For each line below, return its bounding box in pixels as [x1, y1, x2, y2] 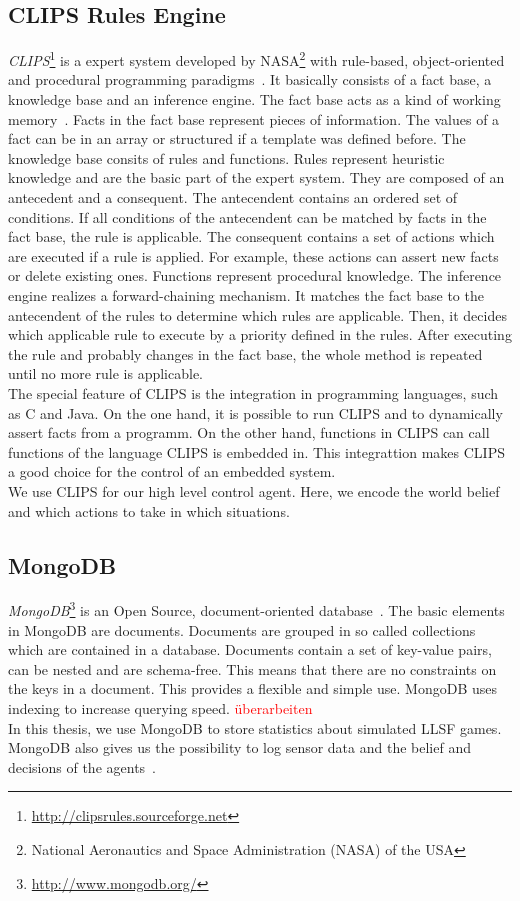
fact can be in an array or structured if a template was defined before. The [8, 128, 466, 149]
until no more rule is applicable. [8, 363, 204, 384]
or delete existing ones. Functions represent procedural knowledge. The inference [8, 265, 502, 286]
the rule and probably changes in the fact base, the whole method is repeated [8, 343, 483, 364]
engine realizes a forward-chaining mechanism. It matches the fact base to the [8, 284, 484, 305]
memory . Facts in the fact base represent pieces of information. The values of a [8, 108, 500, 129]
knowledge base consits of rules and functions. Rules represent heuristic [8, 147, 445, 168]
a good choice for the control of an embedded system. [8, 461, 336, 482]
